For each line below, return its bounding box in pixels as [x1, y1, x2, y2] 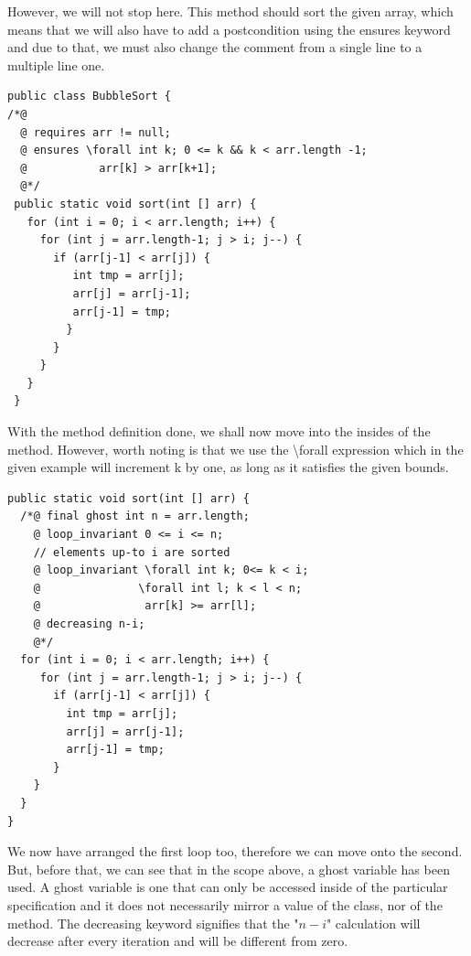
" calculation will [326, 913, 421, 932]
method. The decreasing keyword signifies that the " [7, 913, 299, 932]
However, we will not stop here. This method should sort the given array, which [7, 2, 454, 20]
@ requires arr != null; [20, 125, 171, 139]
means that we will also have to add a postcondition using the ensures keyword [7, 19, 451, 38]
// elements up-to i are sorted [33, 545, 230, 559]
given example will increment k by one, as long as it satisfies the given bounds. [7, 457, 449, 477]
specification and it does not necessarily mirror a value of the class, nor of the [7, 895, 443, 914]
